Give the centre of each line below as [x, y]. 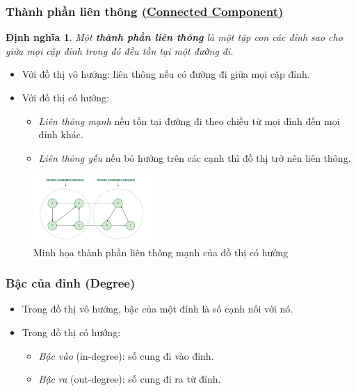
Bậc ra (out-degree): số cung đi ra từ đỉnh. [130, 379]
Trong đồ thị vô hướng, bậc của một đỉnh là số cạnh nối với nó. [157, 309]
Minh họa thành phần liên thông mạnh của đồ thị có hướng [161, 252]
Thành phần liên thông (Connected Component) [145, 11]
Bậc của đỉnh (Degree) [71, 283]
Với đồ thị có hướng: [66, 97]
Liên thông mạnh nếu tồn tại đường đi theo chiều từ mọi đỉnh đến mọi [189, 120]
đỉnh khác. [61, 134]
